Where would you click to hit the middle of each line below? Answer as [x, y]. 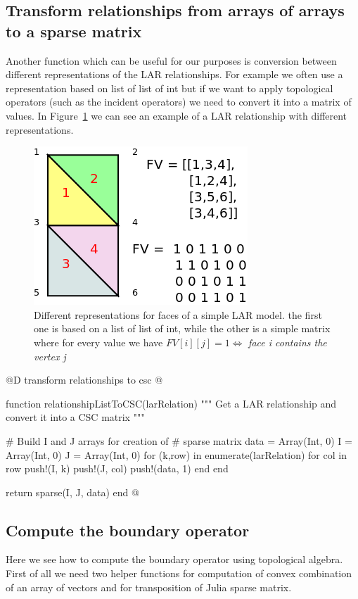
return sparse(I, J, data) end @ [72, 492]
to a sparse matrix [74, 31]
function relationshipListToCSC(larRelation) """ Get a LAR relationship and [171, 403]
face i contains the [288, 342]
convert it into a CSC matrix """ [75, 417]
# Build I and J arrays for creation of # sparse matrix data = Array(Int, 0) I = [179, 440]
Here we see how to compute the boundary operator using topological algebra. [174, 559]
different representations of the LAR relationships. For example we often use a [174, 74]
